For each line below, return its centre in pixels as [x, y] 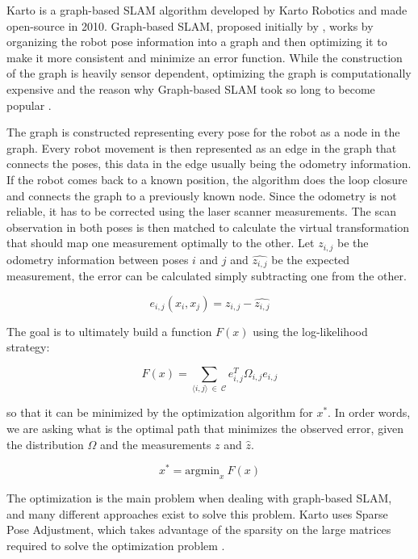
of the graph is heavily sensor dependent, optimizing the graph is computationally [209, 73]
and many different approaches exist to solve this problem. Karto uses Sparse [197, 513]
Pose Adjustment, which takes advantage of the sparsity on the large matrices [199, 530]
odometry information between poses [98, 259]
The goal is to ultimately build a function [109, 331]
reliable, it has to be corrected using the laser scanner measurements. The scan [201, 211]
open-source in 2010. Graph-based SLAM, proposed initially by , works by [190, 25]
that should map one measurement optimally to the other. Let [161, 243]
